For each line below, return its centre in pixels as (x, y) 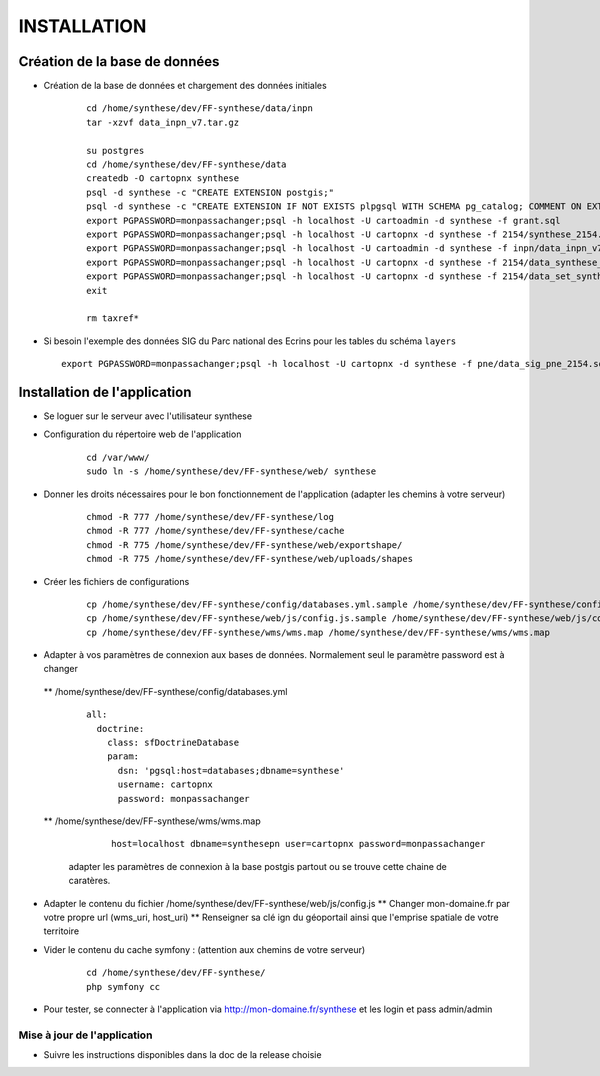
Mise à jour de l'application (85, 1035)
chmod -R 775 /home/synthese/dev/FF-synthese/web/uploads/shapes (250, 559)
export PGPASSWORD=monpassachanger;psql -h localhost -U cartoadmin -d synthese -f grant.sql (323, 220)
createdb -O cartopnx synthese (163, 178)
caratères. (89, 881)
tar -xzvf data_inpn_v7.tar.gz (163, 122)
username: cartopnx (165, 784)
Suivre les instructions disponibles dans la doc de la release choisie (182, 1055)
